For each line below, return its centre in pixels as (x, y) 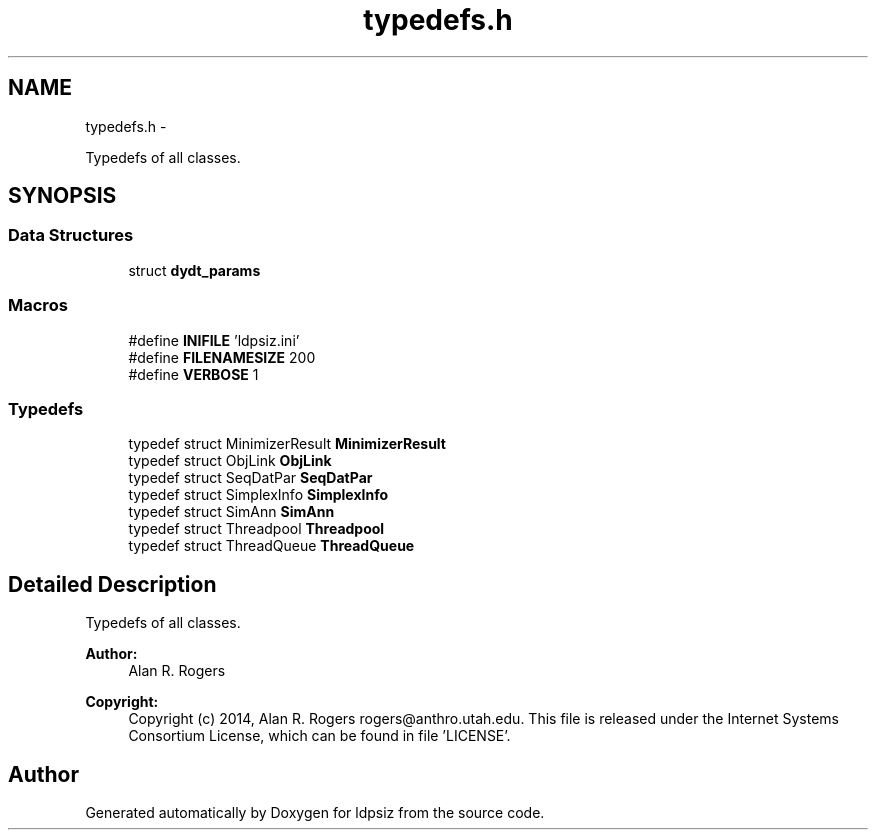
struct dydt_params (194, 270)
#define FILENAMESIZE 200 (222, 357)
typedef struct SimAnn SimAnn (231, 512)
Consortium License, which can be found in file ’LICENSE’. (319, 736)
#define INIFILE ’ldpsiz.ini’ (214, 340)
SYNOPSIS (62, 196)
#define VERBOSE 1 (193, 374)
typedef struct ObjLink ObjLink (230, 461)
